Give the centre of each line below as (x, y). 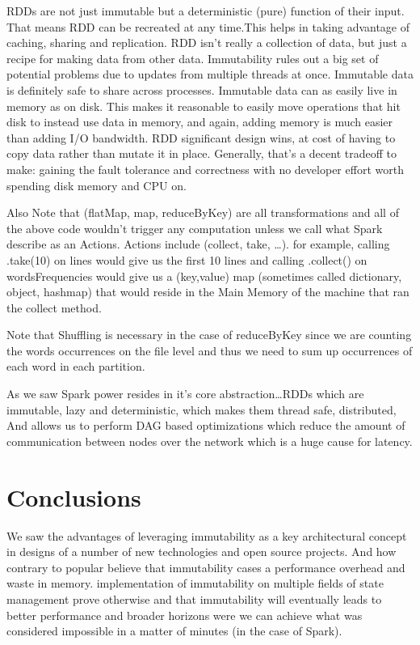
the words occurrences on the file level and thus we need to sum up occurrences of (210, 350)
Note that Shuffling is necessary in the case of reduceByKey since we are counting (209, 335)
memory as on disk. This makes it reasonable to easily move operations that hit (204, 106)
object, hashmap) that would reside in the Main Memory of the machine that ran (208, 292)
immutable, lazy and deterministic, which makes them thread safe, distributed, (202, 409)
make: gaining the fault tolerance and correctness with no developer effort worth (205, 169)
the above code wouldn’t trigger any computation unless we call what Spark (195, 228)
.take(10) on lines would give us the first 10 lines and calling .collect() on (187, 259)
